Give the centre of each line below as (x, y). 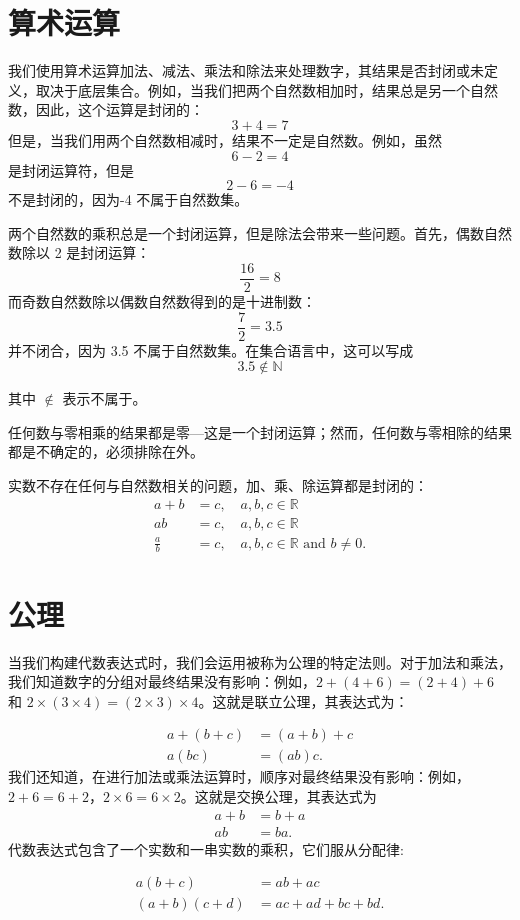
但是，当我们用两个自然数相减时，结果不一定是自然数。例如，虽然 (225, 139)
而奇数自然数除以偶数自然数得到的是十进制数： (162, 300)
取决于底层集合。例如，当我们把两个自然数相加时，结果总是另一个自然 (266, 89)
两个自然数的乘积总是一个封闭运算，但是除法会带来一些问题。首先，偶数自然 (260, 232)
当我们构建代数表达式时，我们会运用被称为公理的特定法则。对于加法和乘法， (260, 661)
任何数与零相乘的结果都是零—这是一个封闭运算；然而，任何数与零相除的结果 (260, 431)
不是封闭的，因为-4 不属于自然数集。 (128, 199)
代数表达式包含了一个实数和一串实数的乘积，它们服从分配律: (206, 848)
